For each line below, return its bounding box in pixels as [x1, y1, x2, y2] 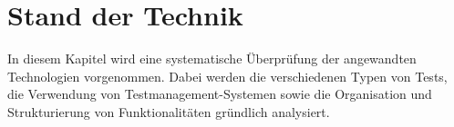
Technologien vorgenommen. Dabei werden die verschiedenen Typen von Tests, [7, 66, 448, 85]
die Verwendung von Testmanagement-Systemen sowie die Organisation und [7, 84, 432, 103]
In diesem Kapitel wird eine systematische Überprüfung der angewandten [7, 49, 417, 68]
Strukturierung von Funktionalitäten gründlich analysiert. [7, 102, 330, 121]
